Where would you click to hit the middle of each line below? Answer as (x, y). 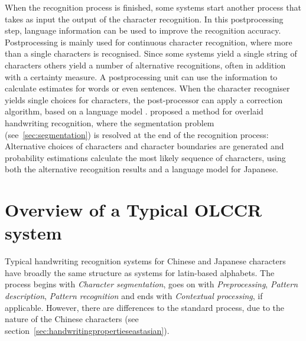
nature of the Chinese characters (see (72, 319)
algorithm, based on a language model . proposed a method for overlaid (134, 111)
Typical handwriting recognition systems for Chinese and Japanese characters (145, 261)
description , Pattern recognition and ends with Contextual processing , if (134, 296)
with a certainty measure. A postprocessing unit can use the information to (141, 76)
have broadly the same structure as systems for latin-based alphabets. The (140, 272)
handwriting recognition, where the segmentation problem (110, 122)
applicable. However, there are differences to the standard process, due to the (145, 307)
